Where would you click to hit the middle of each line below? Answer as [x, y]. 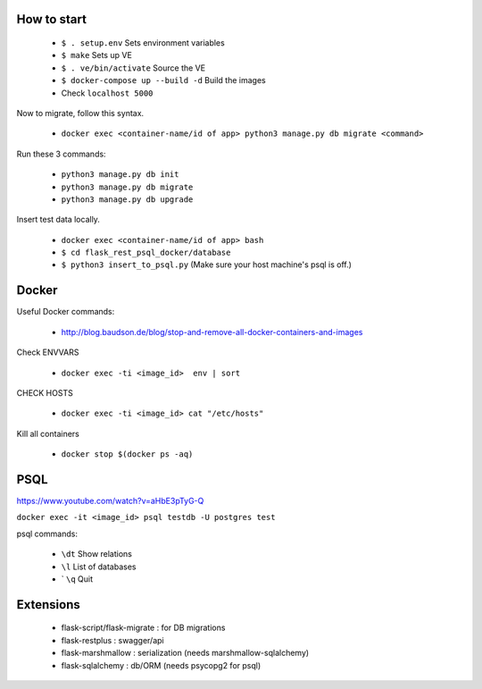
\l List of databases [99, 567]
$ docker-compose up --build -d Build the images [164, 80]
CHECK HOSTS [45, 392]
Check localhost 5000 [107, 93]
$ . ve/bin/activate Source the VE [133, 68]
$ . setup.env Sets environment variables [143, 43]
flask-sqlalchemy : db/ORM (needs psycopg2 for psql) [161, 665]
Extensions [48, 605]
